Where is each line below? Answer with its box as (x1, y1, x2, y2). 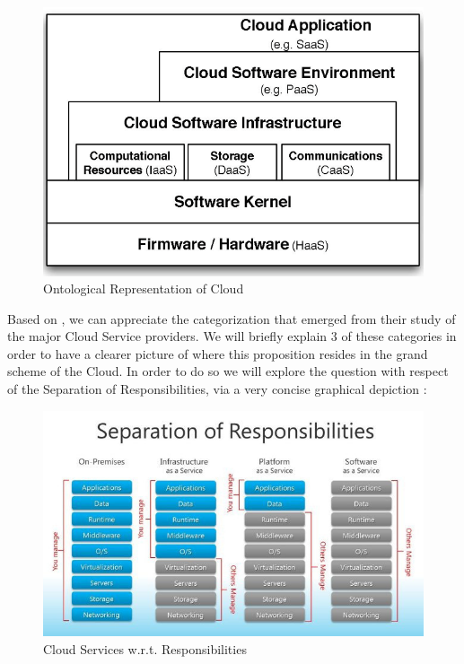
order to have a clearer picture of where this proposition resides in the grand (7, 344, 428, 363)
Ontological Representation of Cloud (43, 279, 244, 298)
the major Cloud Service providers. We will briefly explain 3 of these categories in (7, 327, 457, 345)
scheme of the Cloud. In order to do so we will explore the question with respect (7, 362, 449, 380)
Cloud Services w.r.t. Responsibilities (43, 640, 247, 658)
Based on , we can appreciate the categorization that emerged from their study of (7, 309, 456, 328)
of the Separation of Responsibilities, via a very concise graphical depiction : (7, 380, 427, 398)
